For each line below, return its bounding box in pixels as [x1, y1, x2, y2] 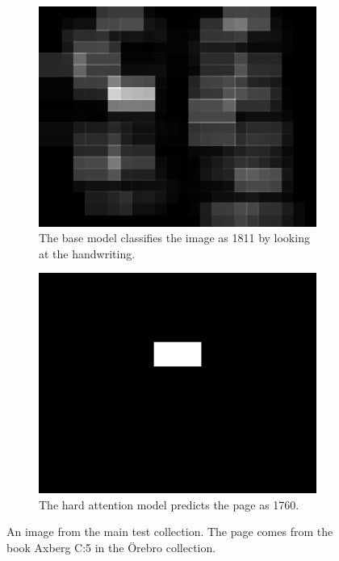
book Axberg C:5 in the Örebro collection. [6, 538, 216, 555]
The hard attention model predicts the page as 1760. [39, 496, 299, 513]
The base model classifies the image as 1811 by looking [39, 229, 310, 246]
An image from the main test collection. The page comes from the [6, 523, 333, 540]
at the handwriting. [39, 245, 136, 262]
